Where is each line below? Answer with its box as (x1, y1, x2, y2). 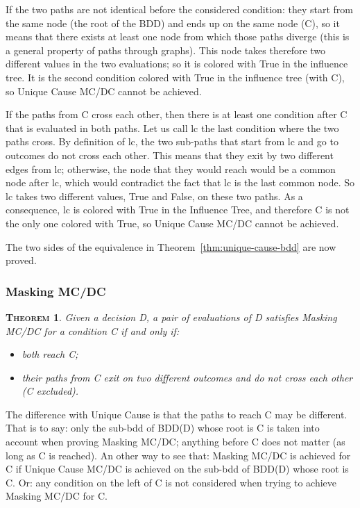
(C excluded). (22, 384, 79, 398)
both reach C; (22, 347, 78, 361)
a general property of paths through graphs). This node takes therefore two (6, 42, 326, 57)
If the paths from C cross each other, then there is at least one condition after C (6, 107, 348, 122)
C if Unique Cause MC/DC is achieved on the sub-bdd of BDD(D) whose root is (6, 461, 349, 476)
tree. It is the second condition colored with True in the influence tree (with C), (6, 69, 345, 84)
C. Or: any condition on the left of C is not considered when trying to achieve (6, 475, 337, 489)
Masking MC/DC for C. (6, 489, 108, 503)
